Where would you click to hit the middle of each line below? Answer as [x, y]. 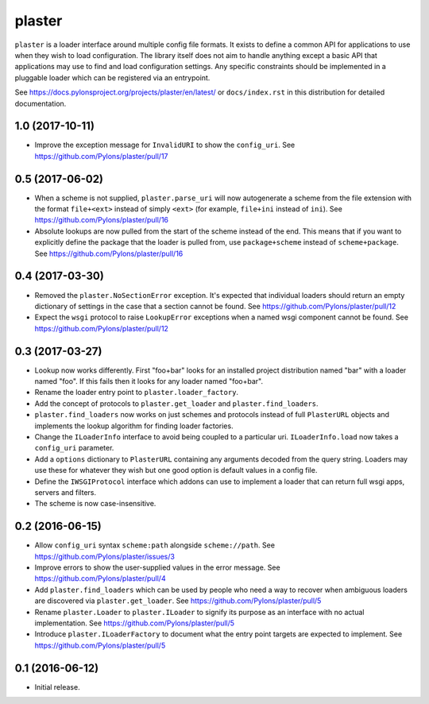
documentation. [41, 103]
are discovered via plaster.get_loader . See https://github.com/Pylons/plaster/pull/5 [178, 601]
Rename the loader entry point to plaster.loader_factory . [136, 393]
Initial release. [57, 687]
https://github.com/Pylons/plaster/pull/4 [100, 578]
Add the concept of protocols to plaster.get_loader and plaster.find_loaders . [176, 403]
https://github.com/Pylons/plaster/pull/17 [101, 156]
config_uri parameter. [74, 448]
